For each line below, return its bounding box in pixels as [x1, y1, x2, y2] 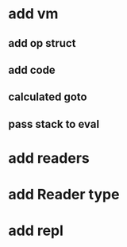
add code [8, 63, 56, 76]
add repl [8, 222, 63, 240]
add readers [8, 149, 90, 167]
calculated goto [8, 91, 87, 104]
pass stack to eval [8, 117, 100, 131]
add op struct [8, 37, 76, 50]
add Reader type [8, 186, 120, 203]
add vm [8, 5, 59, 23]
